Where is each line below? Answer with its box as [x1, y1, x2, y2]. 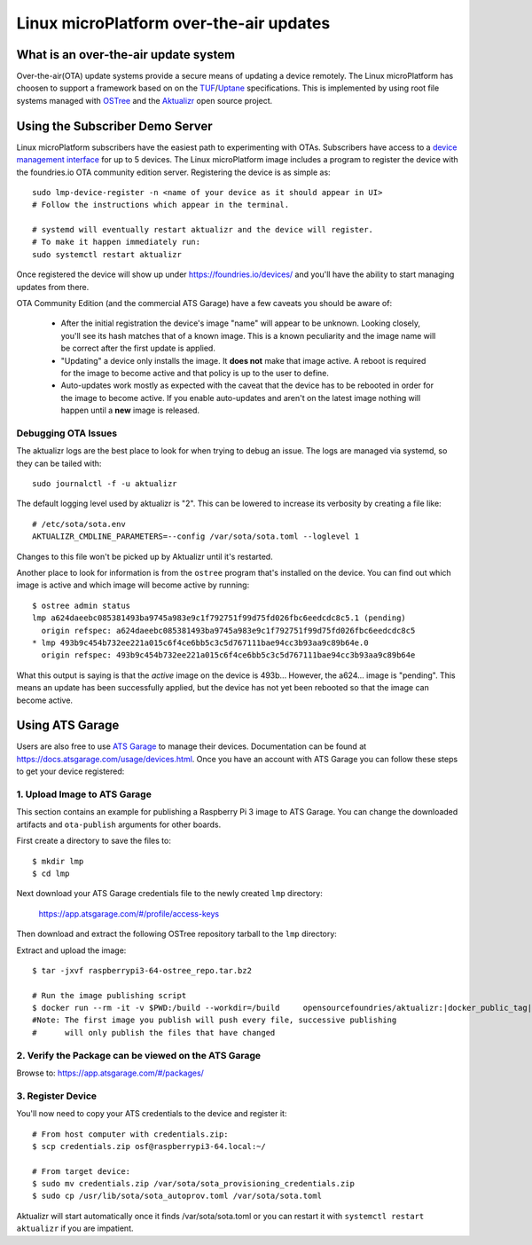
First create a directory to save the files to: [16, 835, 172, 847]
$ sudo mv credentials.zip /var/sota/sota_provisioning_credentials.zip [32, 1178, 355, 1189]
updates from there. [16, 281, 90, 292]
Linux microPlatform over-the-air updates [16, 13, 331, 33]
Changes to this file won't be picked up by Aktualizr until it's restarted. [16, 551, 274, 562]
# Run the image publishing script [32, 990, 187, 1000]
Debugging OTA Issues [16, 427, 118, 439]
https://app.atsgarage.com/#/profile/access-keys [38, 908, 220, 918]
